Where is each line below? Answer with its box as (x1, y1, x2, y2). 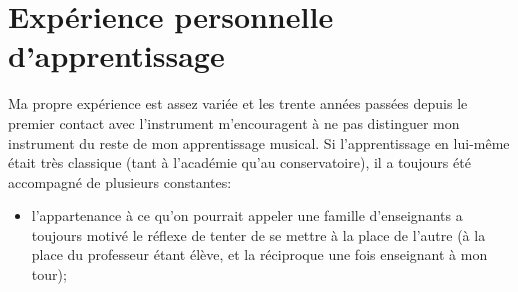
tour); (31, 264, 67, 285)
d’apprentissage (8, 35, 225, 76)
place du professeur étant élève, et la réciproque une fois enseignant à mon (31, 244, 488, 265)
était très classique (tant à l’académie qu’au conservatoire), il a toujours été (8, 152, 471, 173)
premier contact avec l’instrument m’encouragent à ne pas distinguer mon (8, 112, 460, 133)
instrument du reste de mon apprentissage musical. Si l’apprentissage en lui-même (8, 132, 510, 153)
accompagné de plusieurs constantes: (8, 171, 232, 192)
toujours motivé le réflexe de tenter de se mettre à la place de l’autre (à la (31, 224, 486, 245)
